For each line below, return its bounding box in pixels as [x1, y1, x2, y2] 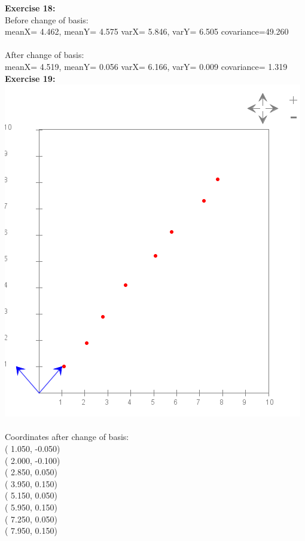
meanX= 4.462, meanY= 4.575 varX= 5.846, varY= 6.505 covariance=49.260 [5, 25, 289, 38]
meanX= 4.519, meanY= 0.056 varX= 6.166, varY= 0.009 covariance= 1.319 [5, 60, 288, 72]
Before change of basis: [5, 13, 89, 26]
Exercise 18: [5, 2, 56, 14]
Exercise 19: [5, 72, 56, 84]
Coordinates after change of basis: [5, 430, 129, 443]
